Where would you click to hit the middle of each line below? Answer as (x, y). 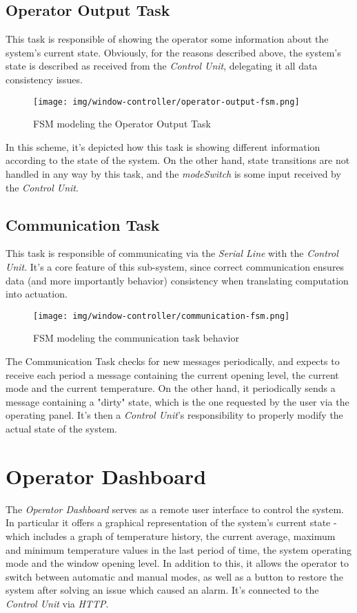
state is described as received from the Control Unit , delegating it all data (162, 66)
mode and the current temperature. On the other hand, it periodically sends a (171, 388)
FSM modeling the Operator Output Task (122, 124)
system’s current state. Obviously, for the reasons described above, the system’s (173, 52)
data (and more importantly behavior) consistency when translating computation (177, 280)
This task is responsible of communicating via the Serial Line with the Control (172, 253)
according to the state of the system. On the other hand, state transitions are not (178, 160)
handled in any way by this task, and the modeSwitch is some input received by (173, 174)
